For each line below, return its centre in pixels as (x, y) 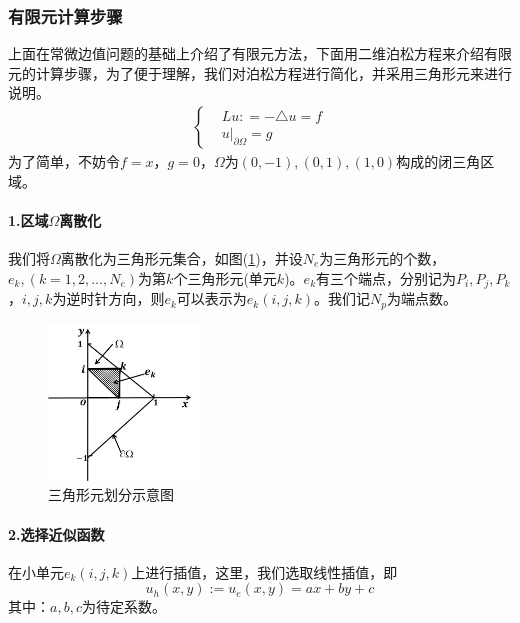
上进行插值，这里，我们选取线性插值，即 (264, 571)
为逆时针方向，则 (108, 298)
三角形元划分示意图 (111, 494)
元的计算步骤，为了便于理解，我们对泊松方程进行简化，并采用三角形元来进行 (260, 72)
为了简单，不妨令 (64, 161)
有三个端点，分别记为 (386, 277)
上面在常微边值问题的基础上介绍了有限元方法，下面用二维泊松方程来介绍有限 (260, 53)
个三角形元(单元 (225, 277)
